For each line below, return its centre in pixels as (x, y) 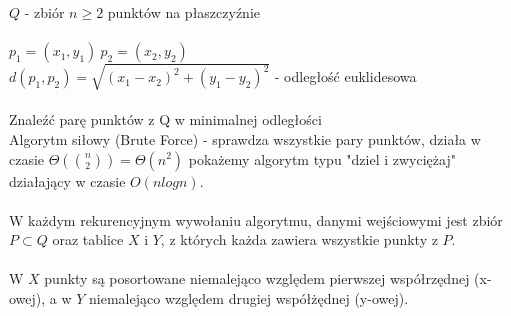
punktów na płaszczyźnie (183, 12)
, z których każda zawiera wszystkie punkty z (299, 239)
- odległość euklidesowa (345, 76)
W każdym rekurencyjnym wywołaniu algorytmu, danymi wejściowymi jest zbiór (256, 219)
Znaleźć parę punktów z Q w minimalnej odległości (165, 119)
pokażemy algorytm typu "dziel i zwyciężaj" (322, 158)
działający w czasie (67, 180)
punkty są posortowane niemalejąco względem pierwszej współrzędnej (257, 278)
